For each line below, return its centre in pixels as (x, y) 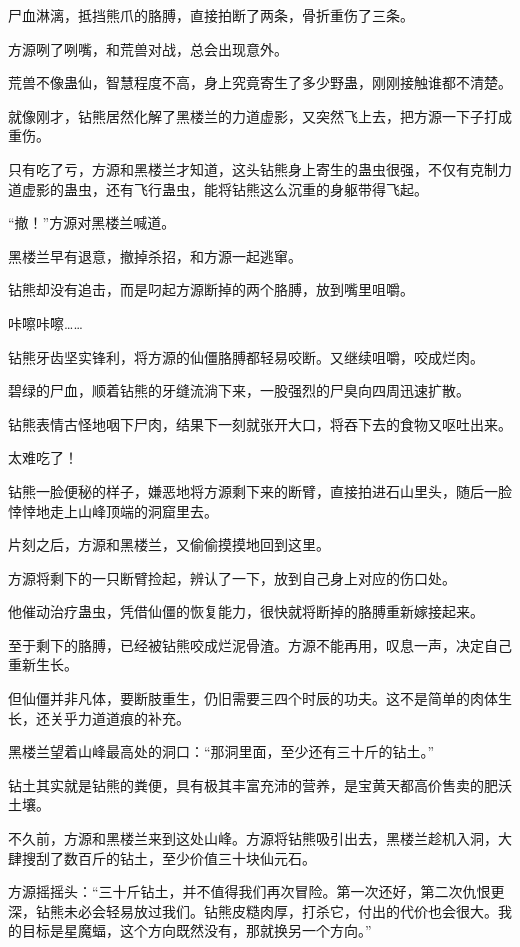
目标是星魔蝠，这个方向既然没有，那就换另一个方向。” (196, 930)
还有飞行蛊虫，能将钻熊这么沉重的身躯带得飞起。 (266, 188)
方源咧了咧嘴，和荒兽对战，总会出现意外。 (148, 48)
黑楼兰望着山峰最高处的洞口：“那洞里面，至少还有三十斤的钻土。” (221, 751)
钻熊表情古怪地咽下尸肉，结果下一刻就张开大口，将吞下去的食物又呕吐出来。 (260, 423)
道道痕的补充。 (140, 717)
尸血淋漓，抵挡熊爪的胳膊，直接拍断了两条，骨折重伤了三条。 (211, 15)
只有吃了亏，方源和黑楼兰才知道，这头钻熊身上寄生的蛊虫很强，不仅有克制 (253, 168)
